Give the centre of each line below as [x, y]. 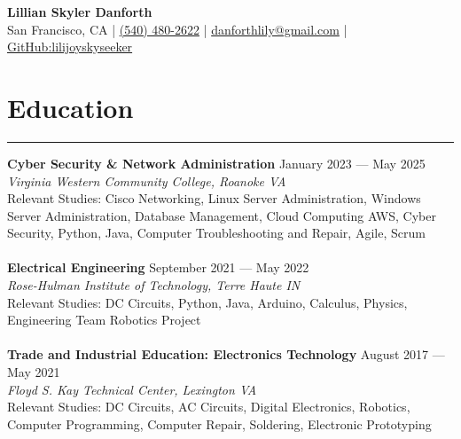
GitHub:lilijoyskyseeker [70, 47]
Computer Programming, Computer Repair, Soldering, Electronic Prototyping [219, 423]
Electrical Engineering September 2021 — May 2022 [158, 267]
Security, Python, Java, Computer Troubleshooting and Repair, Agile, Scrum [216, 233]
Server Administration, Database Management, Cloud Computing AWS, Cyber [222, 215]
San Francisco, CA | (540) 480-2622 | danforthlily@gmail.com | [177, 29]
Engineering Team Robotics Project [104, 320]
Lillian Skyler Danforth [80, 12]
